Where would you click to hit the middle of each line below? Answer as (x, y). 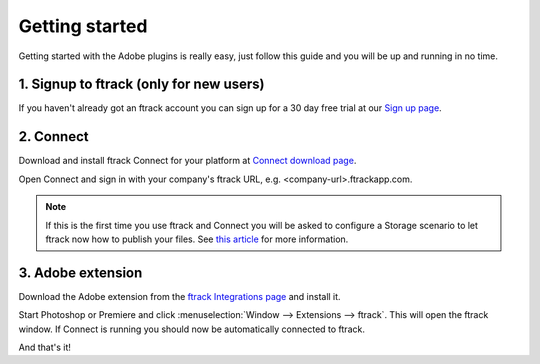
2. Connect (53, 136)
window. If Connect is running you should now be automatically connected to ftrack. (191, 329)
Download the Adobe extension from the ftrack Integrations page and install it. (179, 296)
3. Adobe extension (80, 272)
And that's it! (45, 347)
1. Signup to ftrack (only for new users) (141, 84)
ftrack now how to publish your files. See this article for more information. (197, 239)
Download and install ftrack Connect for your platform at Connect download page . (187, 161)
